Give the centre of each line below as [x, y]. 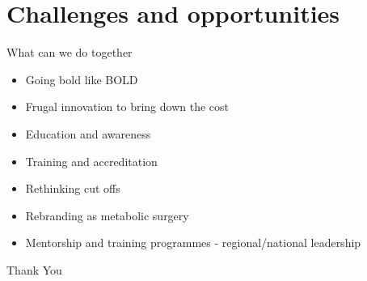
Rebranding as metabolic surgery [107, 215]
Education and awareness [88, 133]
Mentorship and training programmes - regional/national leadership [193, 243]
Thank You [34, 269]
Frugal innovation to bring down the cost [127, 106]
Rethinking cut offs [73, 188]
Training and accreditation [91, 161]
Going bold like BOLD [82, 79]
